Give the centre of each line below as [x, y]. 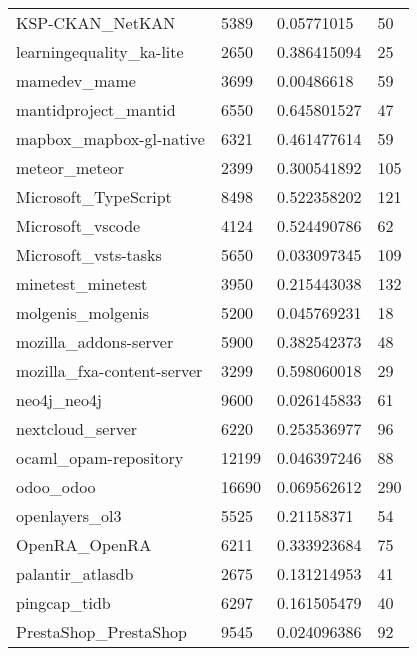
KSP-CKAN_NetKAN [96, 22]
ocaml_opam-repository [100, 457]
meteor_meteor [70, 167]
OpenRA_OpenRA [84, 544]
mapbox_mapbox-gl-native [110, 138]
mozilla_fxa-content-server [109, 370]
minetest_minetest [82, 283]
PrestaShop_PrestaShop [101, 631]
